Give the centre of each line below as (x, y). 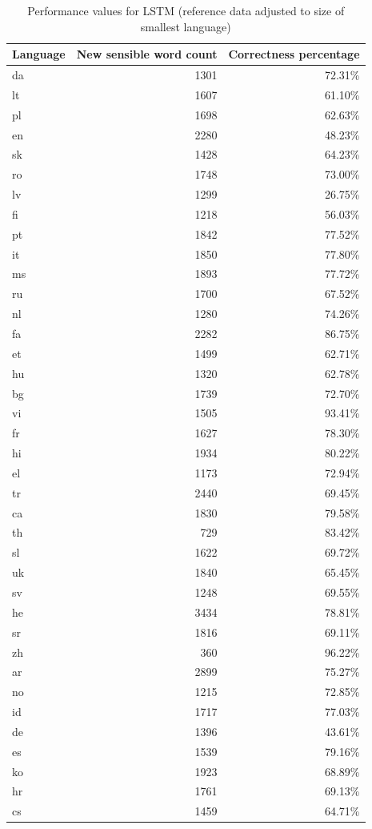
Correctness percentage (294, 54)
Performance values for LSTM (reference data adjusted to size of (186, 10)
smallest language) (186, 26)
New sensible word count (147, 54)
